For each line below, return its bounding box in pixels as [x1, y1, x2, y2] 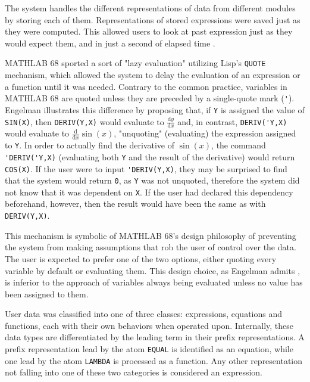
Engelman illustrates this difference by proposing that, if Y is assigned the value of [5, 103, 305, 116]
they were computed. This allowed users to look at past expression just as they [5, 25, 293, 38]
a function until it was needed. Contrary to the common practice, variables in [5, 80, 287, 92]
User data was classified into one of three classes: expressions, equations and [5, 308, 283, 320]
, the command [211, 139, 266, 151]
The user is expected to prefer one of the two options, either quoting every [5, 252, 277, 265]
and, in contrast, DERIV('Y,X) [177, 115, 287, 128]
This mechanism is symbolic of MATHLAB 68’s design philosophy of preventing [5, 229, 296, 241]
